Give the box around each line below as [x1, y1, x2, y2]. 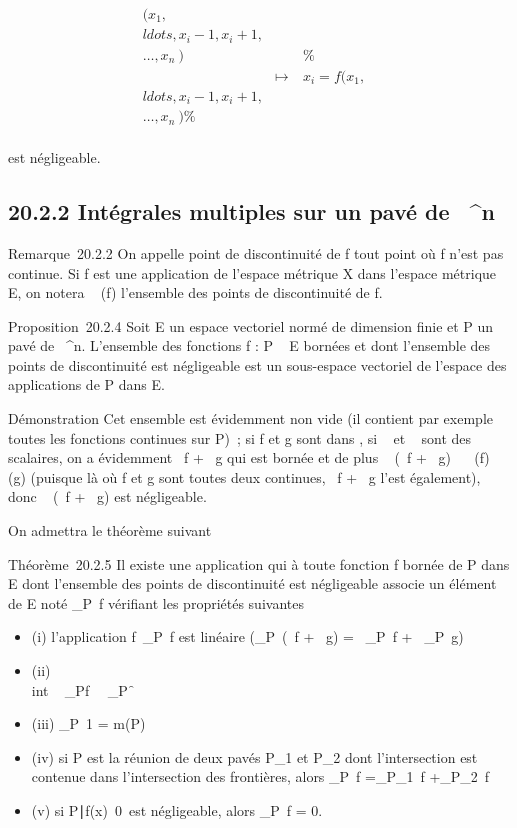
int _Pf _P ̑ [31, 679, 135, 700]
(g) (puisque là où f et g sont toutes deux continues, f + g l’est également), [8, 466, 481, 487]
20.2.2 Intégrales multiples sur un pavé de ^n [8, 196, 495, 227]
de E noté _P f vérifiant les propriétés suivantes [8, 592, 304, 613]
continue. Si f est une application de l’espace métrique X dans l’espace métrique [8, 262, 497, 283]
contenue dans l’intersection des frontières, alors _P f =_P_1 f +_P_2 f [31, 766, 490, 787]
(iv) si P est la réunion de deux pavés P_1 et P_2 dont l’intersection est [31, 746, 478, 767]
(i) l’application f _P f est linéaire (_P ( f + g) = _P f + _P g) [31, 626, 464, 647]
